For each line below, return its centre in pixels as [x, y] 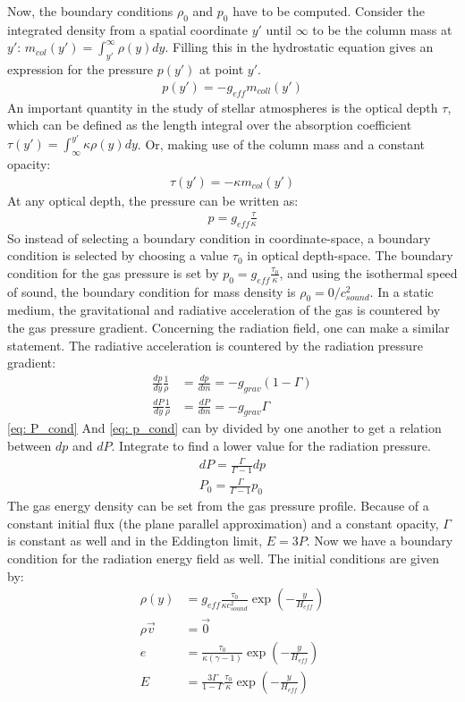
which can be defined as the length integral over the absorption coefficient [210, 125]
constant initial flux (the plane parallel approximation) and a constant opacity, [223, 523]
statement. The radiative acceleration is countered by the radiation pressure [215, 345]
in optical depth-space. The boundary [350, 255]
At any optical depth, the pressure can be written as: [153, 200]
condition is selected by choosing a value [118, 255]
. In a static [402, 291]
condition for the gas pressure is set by [113, 272]
